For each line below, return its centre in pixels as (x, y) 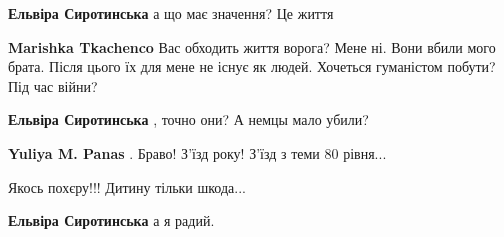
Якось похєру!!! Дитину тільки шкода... (127, 186)
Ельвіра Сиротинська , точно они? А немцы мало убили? (188, 119)
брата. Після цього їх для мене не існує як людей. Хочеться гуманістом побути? (252, 66)
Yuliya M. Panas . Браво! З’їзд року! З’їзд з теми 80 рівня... (197, 152)
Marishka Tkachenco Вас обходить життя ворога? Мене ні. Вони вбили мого (252, 46)
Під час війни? (53, 85)
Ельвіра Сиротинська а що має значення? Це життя (171, 13)
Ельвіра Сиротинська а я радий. (111, 220)
